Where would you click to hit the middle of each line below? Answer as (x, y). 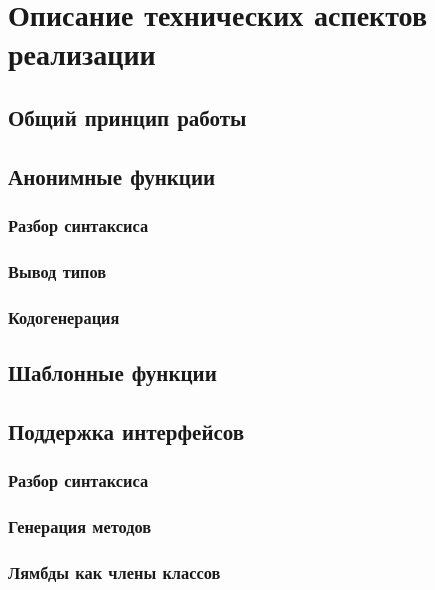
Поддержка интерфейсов (126, 430)
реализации (82, 53)
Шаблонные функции (112, 372)
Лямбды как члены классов (114, 571)
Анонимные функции (112, 175)
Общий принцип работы (127, 116)
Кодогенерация (64, 316)
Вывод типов (57, 270)
